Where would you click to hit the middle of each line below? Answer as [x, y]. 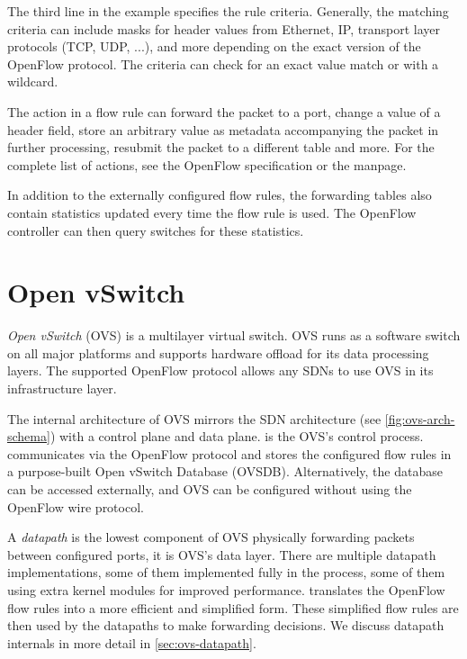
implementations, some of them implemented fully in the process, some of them [226, 572]
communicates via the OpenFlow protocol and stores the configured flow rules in [229, 453]
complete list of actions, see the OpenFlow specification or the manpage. [207, 164]
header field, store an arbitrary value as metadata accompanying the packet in [223, 129]
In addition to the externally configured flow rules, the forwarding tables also [220, 195]
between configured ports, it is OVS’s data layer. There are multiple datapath [222, 554]
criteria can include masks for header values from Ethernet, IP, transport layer [224, 28]
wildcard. [33, 81]
